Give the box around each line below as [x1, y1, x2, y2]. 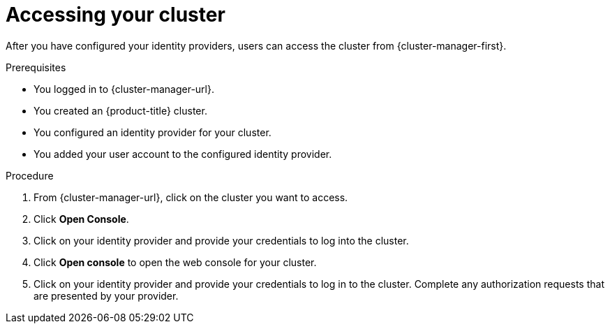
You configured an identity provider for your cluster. [34, 126, 271, 138]
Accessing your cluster [6, 3, 225, 27]
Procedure [6, 169, 54, 182]
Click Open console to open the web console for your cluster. [34, 256, 317, 268]
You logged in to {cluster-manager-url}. [34, 82, 214, 95]
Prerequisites [6, 61, 66, 73]
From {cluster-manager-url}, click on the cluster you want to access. [34, 191, 348, 203]
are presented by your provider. [34, 289, 179, 302]
